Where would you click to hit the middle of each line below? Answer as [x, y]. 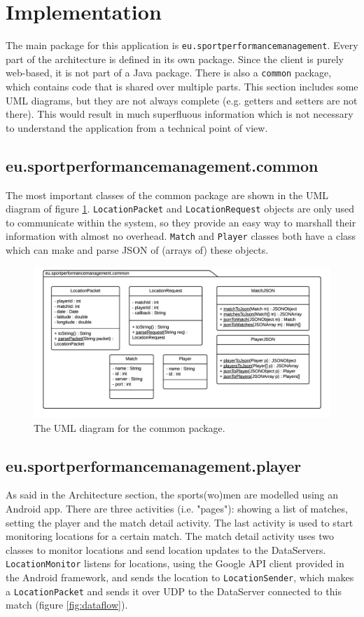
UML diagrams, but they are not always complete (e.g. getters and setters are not [182, 100]
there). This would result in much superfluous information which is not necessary [180, 114]
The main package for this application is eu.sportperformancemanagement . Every [182, 45]
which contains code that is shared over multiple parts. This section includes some [182, 87]
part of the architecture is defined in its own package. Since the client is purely [175, 59]
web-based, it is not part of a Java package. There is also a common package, [169, 73]
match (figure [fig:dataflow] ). [67, 605]
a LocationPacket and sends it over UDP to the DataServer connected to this [174, 591]
